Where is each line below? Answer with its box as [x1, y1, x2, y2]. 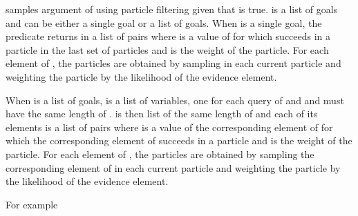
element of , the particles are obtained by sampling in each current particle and [6, 56, 341, 70]
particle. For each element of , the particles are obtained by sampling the [6, 146, 314, 161]
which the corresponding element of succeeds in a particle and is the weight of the [6, 133, 352, 148]
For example [6, 197, 58, 211]
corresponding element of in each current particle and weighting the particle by [6, 160, 341, 175]
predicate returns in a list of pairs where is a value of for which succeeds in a [6, 29, 331, 43]
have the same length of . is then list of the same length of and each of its [6, 106, 318, 121]
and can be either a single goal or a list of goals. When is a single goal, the [6, 15, 322, 30]
